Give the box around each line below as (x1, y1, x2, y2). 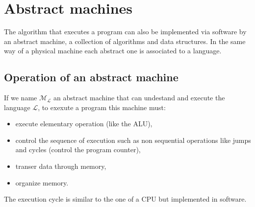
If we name (4, 92, 37, 103)
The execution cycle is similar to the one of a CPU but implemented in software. (4, 194, 247, 204)
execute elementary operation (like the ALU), (15, 118, 153, 129)
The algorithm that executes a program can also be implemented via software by (4, 26, 247, 37)
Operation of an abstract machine (4, 69, 178, 85)
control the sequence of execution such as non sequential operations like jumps (15, 135, 251, 145)
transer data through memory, (15, 161, 106, 171)
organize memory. (15, 177, 69, 187)
